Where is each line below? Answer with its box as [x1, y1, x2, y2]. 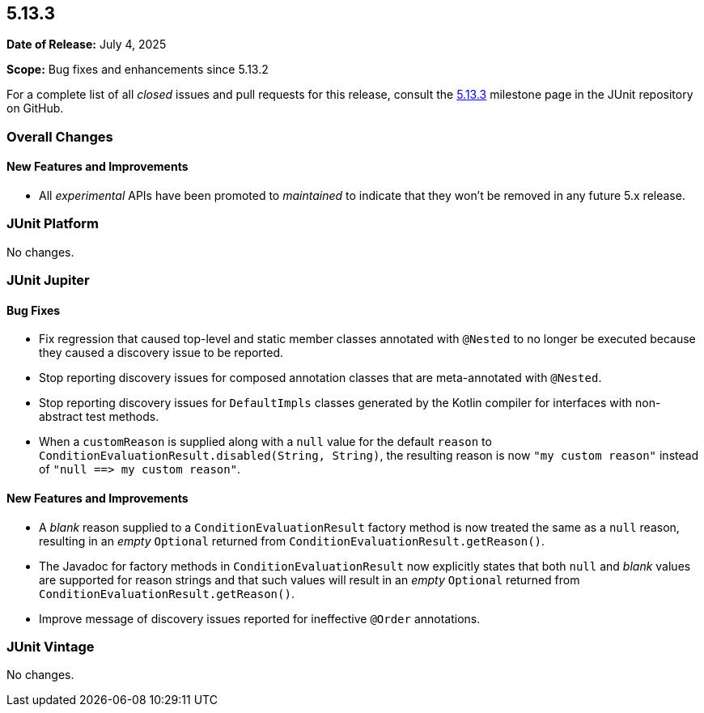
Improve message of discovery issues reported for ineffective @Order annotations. [39, 611, 481, 626]
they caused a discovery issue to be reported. [39, 346, 284, 360]
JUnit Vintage [6, 638, 95, 655]
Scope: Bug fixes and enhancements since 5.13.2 [6, 62, 269, 77]
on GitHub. [6, 101, 64, 116]
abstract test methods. [39, 410, 159, 424]
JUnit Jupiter [6, 272, 90, 289]
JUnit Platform [6, 215, 99, 232]
